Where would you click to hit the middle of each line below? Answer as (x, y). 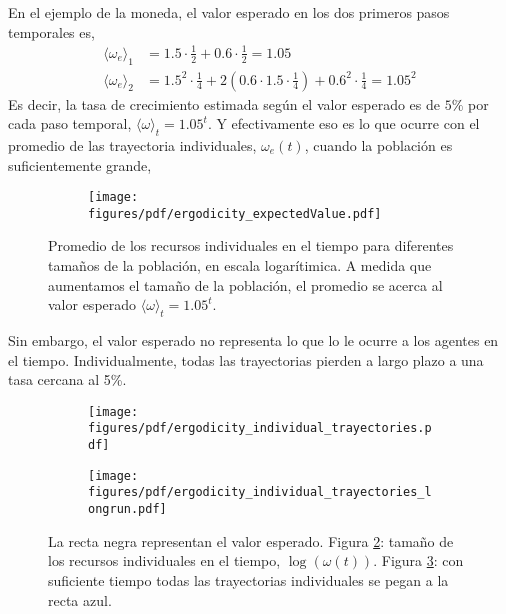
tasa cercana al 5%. (67, 379)
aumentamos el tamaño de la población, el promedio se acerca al (245, 284)
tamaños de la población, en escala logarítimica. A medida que (240, 265)
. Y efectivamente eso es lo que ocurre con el (343, 123)
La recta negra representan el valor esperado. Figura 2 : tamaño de (251, 540)
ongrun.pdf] (127, 509)
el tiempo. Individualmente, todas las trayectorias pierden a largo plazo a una (246, 359)
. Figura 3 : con (418, 560)
